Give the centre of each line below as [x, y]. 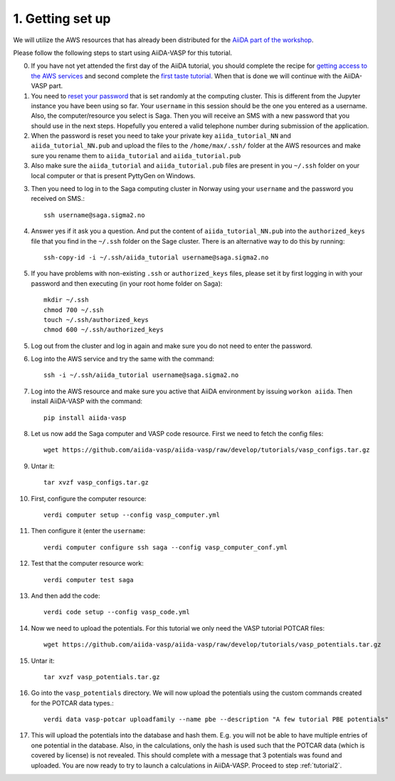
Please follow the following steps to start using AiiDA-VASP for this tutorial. [123, 53]
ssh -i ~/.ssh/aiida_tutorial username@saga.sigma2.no [141, 375]
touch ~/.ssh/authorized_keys [96, 320]
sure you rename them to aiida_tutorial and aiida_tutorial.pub [136, 155]
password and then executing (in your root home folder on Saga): [127, 283]
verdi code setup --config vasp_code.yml [117, 612]
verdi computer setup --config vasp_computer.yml [132, 515]
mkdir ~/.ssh [66, 300]
